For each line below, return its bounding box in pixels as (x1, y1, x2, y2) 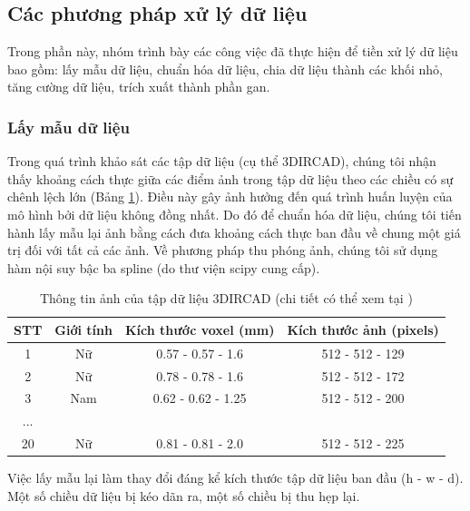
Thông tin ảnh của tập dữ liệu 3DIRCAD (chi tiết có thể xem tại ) (39, 289, 413, 308)
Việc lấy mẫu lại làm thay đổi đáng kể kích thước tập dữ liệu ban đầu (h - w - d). (7, 468, 464, 487)
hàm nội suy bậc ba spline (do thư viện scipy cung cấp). (7, 258, 320, 277)
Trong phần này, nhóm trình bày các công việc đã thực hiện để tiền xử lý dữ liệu (7, 42, 458, 61)
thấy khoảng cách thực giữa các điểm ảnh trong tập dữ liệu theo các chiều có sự (7, 169, 454, 188)
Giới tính (54, 319, 113, 339)
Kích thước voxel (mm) (124, 319, 275, 339)
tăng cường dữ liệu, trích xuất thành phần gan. (7, 77, 270, 96)
